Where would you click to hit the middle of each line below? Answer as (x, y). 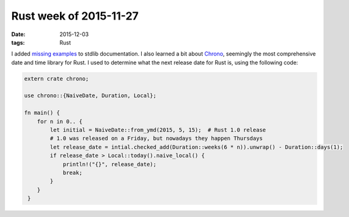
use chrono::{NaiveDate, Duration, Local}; (90, 96)
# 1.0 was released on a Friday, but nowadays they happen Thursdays (156, 138)
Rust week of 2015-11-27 (75, 16)
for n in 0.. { (60, 121)
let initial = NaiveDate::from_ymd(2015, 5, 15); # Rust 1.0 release (158, 130)
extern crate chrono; (57, 79)
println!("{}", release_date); (110, 164)
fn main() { (42, 113)
